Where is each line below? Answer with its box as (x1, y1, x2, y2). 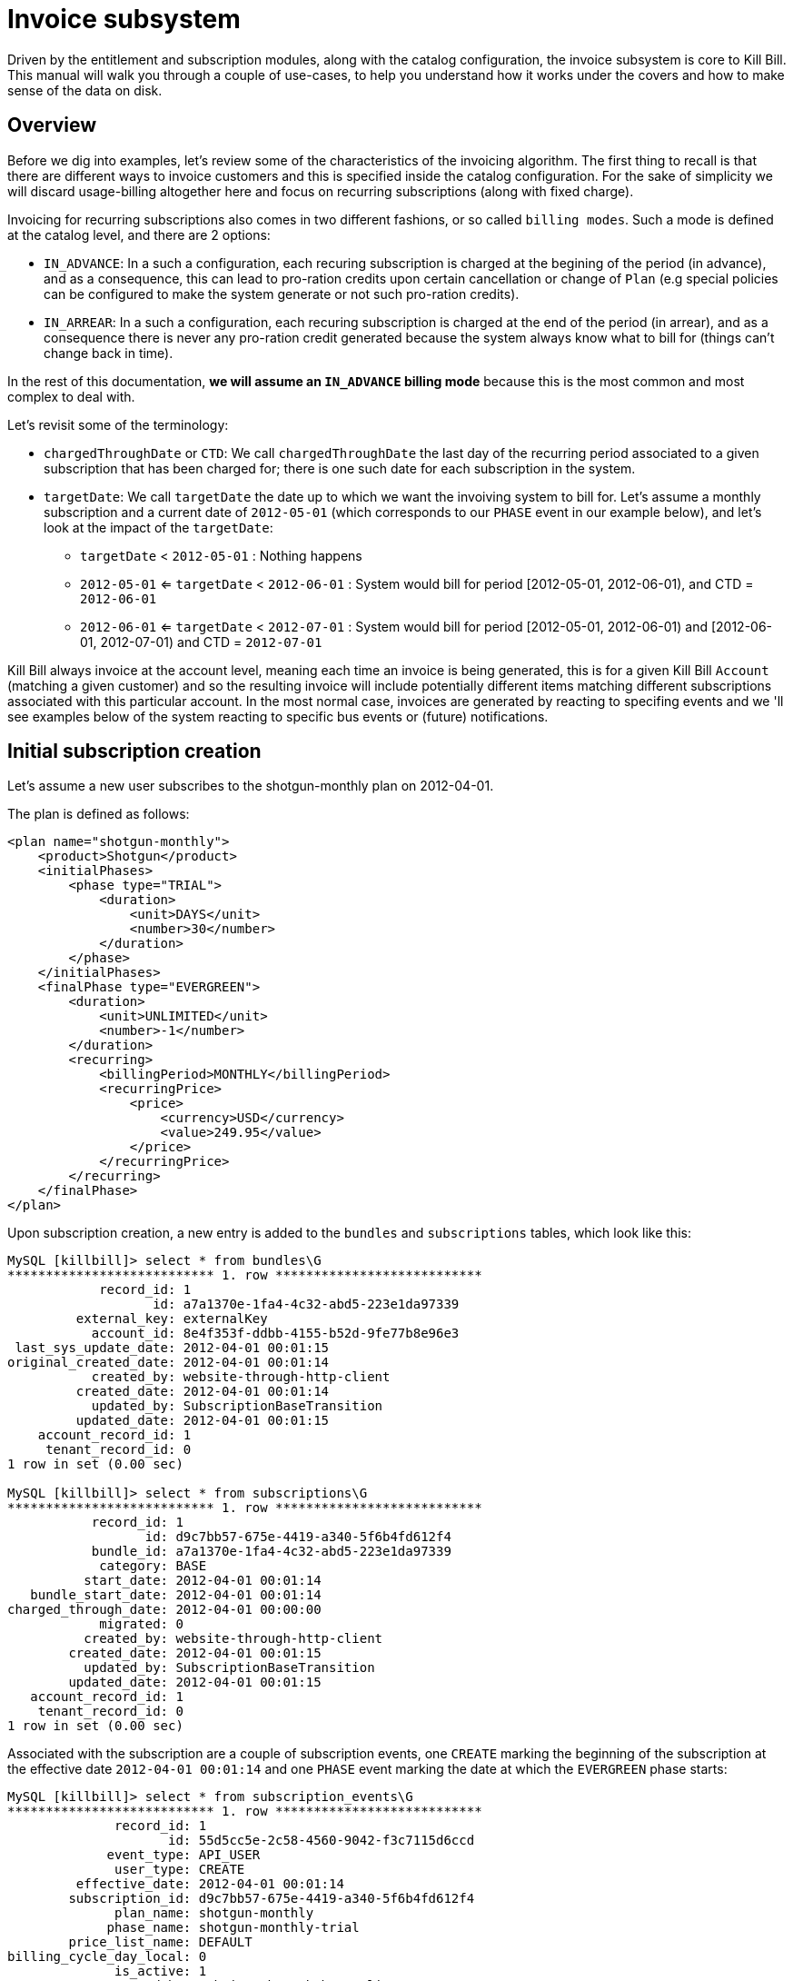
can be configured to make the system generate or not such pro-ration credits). (44, 285, 520, 302)
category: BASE (99, 1558, 207, 1574)
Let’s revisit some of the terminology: (7, 416, 229, 433)
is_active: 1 (114, 1964, 207, 1979)
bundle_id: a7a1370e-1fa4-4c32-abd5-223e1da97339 (91, 1544, 451, 1559)
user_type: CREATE (114, 1862, 245, 1877)
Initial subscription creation (7, 740, 262, 763)
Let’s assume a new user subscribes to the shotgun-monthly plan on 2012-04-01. (7, 778, 494, 794)
